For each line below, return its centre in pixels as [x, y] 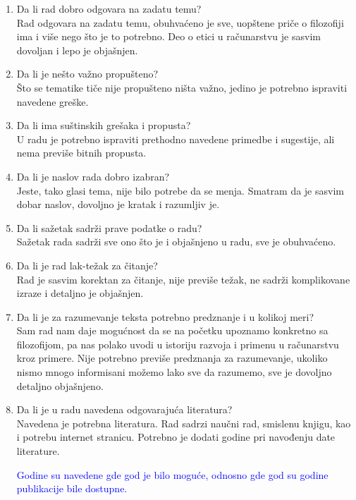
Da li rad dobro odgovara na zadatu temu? [109, 8]
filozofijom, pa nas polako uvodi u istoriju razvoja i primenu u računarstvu [178, 344]
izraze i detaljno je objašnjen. [80, 293]
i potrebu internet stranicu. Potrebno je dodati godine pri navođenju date [176, 437]
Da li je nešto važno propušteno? [87, 74]
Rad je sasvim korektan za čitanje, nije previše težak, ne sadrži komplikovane [183, 279]
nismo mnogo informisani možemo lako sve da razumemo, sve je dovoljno [174, 372]
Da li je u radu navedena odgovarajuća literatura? [124, 409]
